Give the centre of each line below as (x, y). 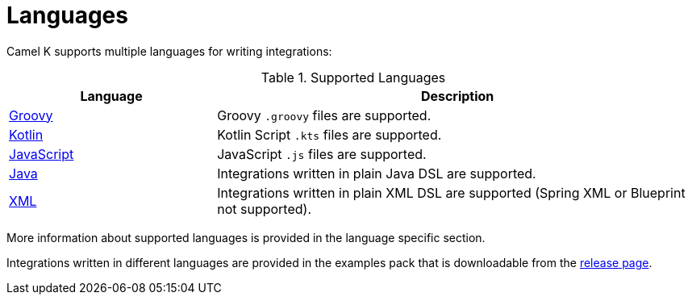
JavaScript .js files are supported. (322, 154)
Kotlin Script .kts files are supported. (329, 134)
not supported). (264, 209)
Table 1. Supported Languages (353, 77)
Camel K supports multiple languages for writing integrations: (169, 51)
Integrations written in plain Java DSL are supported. (377, 173)
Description (457, 96)
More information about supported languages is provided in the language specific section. (246, 237)
